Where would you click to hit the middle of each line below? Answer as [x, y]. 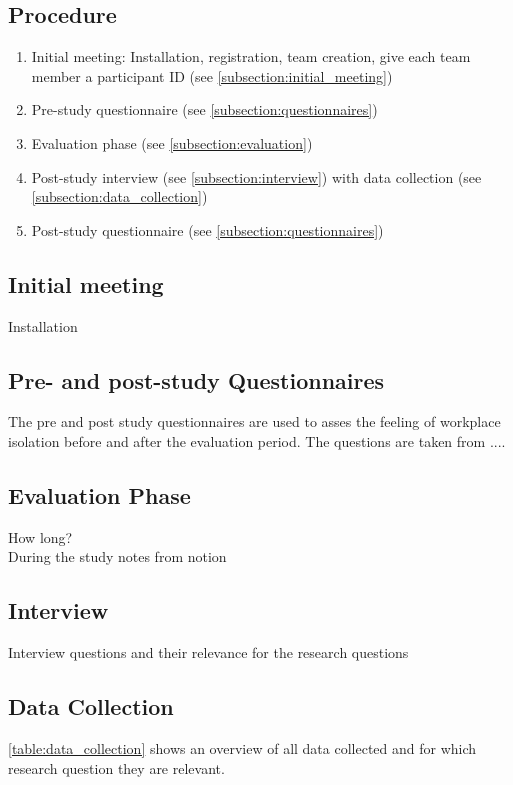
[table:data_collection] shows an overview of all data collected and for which [242, 747]
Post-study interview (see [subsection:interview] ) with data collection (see [256, 176]
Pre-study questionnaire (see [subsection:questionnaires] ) [204, 109]
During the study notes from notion [117, 556]
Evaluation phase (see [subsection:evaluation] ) [172, 142]
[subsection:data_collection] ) [119, 196]
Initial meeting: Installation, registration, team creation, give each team [251, 56]
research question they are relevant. [116, 767]
